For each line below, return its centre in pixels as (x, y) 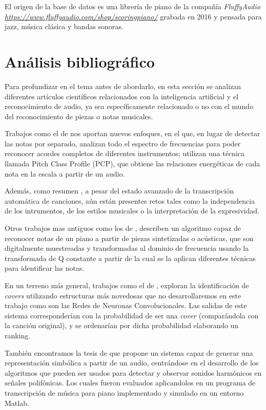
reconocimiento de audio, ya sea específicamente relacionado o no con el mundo (129, 106)
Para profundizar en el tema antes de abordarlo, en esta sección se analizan (123, 86)
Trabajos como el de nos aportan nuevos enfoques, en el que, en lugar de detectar (132, 133)
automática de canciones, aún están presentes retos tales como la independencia (130, 200)
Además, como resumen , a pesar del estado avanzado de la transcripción (119, 191)
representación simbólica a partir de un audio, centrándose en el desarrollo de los (132, 363)
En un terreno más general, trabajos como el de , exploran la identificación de (127, 285)
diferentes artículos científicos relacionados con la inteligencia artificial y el (121, 96)
